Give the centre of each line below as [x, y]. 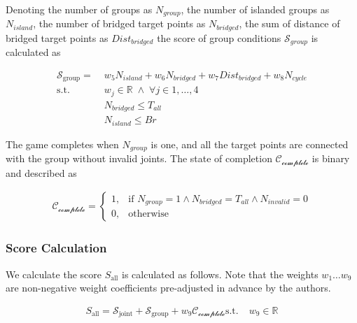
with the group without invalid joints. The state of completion [139, 158]
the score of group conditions [219, 37]
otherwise [148, 214]
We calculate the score [54, 274]
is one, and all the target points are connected [250, 144]
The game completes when [62, 144]
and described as [41, 172]
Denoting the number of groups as [79, 9]
